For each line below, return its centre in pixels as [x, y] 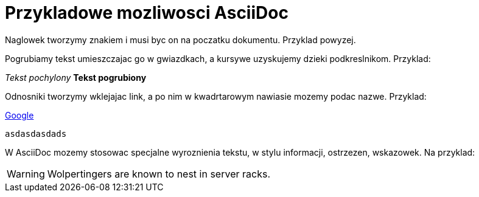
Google [19, 115]
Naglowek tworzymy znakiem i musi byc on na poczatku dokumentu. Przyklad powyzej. [180, 40]
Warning [26, 174]
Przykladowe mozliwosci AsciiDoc [147, 13]
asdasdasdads [36, 133]
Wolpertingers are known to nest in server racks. [159, 174]
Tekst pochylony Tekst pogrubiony [76, 77]
